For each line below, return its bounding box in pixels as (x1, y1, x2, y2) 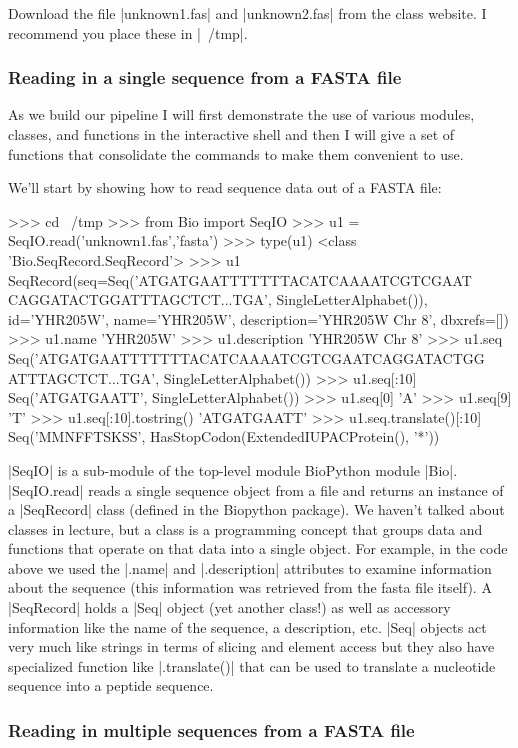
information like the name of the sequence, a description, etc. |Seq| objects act (8, 616, 487, 637)
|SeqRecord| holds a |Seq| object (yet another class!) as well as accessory (8, 597, 451, 618)
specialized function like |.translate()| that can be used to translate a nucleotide (8, 655, 496, 676)
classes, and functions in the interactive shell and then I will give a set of (8, 124, 455, 144)
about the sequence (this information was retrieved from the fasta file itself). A (8, 577, 492, 598)
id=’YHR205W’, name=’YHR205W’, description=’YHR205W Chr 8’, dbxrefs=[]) (8, 308, 510, 329)
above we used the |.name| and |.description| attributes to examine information (8, 557, 492, 578)
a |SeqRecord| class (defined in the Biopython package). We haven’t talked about (8, 499, 505, 520)
